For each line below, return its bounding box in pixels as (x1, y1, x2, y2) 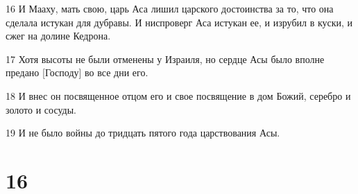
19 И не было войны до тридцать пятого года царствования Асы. (6, 125, 280, 140)
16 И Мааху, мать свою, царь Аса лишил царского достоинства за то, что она (6, 1, 334, 15)
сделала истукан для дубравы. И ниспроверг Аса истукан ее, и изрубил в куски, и (6, 15, 353, 29)
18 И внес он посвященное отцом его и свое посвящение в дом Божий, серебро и (6, 88, 351, 103)
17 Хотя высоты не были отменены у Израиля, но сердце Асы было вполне (6, 51, 325, 66)
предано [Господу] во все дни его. (6, 65, 148, 80)
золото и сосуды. (6, 102, 76, 116)
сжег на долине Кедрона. (6, 28, 111, 43)
